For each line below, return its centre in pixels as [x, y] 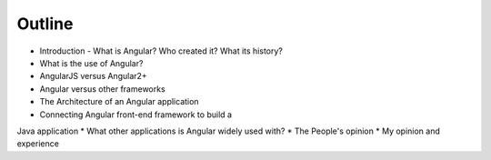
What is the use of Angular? [91, 63]
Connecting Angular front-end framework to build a [135, 115]
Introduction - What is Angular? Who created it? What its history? [161, 51]
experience [38, 144]
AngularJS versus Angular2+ [93, 76]
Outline [45, 24]
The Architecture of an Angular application [119, 102]
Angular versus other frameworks [102, 89]
